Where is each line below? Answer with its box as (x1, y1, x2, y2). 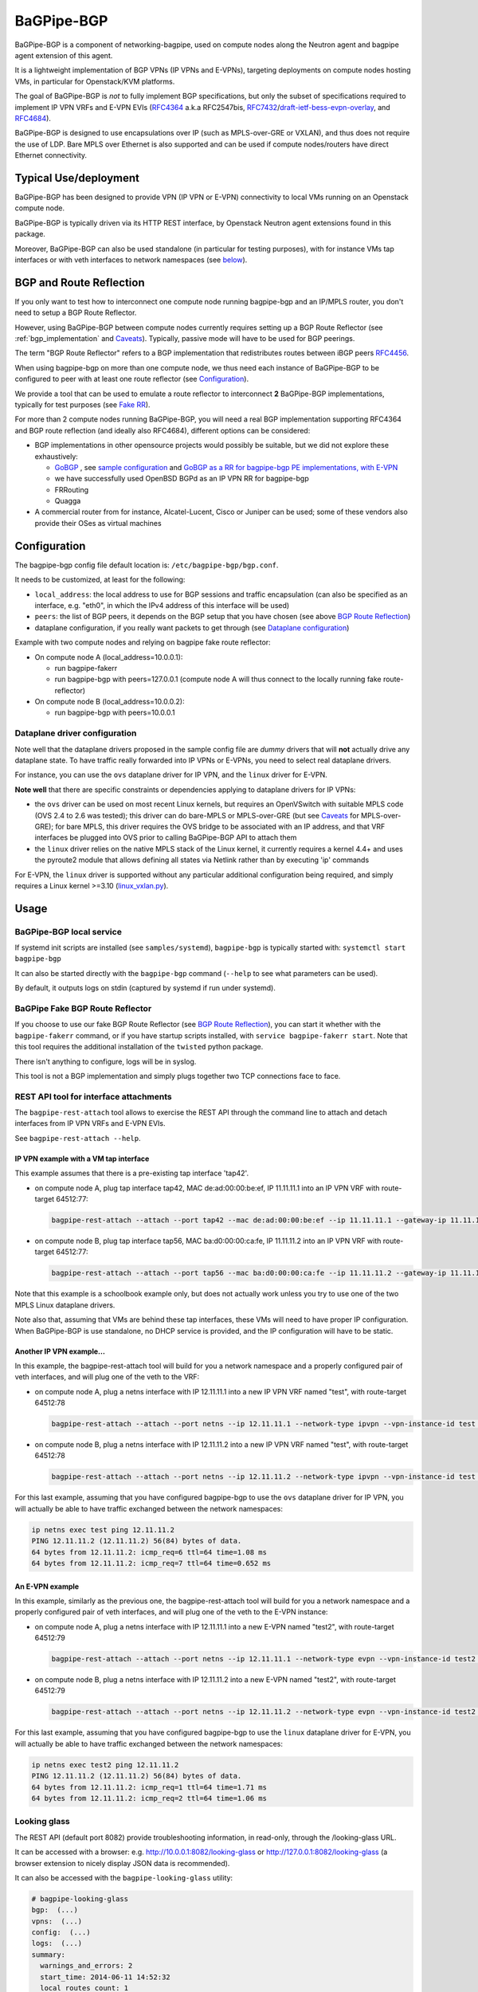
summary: (31, 1950, 66, 1959)
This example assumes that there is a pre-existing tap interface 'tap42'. (14, 1168, 249, 1178)
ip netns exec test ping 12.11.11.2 (31, 1525, 175, 1534)
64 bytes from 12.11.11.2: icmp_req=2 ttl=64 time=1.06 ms (31, 1794, 267, 1802)
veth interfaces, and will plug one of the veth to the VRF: (14, 1372, 200, 1382)
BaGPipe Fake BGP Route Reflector (14, 1002, 152, 1014)
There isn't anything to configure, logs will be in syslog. (14, 1057, 197, 1066)
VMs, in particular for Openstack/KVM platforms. (14, 76, 175, 86)
